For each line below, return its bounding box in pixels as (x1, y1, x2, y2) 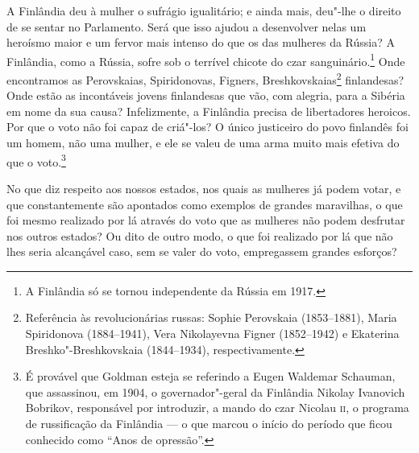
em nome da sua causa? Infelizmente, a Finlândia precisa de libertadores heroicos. (6, 102, 411, 119)
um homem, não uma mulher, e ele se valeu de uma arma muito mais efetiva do (6, 134, 400, 151)
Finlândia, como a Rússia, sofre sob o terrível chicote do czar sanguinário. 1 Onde (6, 50, 405, 69)
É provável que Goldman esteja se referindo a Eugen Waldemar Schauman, (25, 368, 396, 385)
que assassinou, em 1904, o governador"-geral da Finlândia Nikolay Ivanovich (25, 383, 405, 400)
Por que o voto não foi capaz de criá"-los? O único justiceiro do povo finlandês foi (6, 118, 409, 135)
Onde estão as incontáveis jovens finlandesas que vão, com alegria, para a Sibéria (6, 87, 405, 104)
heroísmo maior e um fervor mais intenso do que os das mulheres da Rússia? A (6, 34, 395, 51)
